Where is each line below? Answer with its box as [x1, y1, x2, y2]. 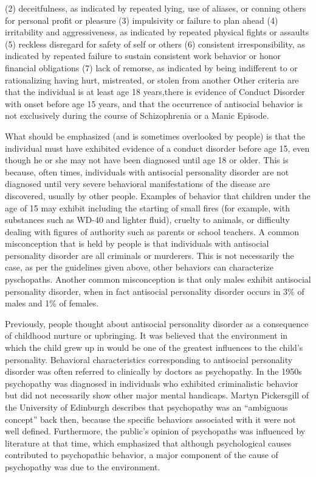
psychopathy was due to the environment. [5, 460, 160, 473]
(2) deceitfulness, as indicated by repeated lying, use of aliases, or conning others [5, 2, 306, 14]
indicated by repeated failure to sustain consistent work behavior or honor [5, 49, 281, 62]
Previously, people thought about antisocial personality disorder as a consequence [5, 317, 309, 330]
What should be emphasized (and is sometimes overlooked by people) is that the [5, 129, 305, 142]
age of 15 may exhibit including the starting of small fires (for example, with [5, 201, 290, 214]
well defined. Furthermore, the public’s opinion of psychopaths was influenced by [5, 425, 306, 437]
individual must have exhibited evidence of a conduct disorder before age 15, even [5, 141, 310, 154]
